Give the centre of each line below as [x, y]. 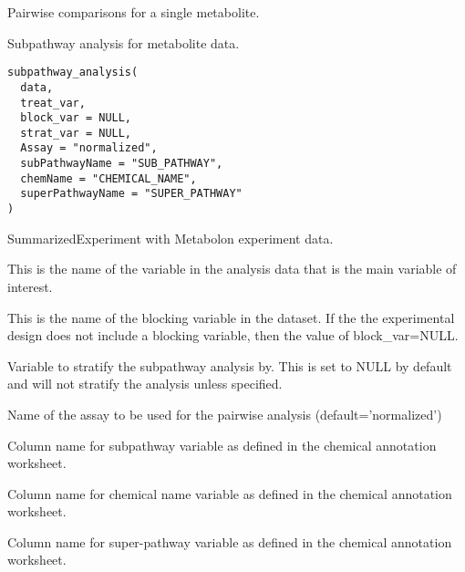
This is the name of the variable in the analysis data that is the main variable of [232, 269]
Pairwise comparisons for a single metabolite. [134, 12]
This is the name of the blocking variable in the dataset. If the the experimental [231, 317]
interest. [30, 286]
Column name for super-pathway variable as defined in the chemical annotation [230, 541]
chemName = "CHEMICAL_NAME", [108, 178]
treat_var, [53, 103]
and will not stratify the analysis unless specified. [145, 384]
